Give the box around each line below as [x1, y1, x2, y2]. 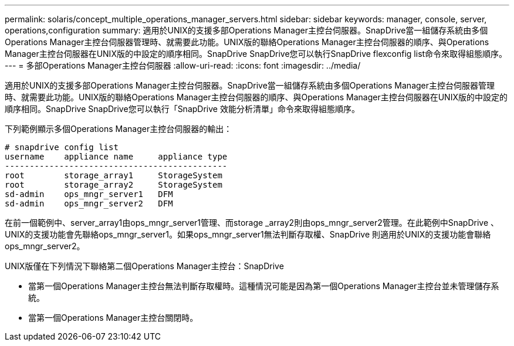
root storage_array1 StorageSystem [5, 171, 222, 180]
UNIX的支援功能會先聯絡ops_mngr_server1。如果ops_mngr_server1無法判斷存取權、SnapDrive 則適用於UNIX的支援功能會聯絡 [5, 229, 491, 239]
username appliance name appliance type [5, 152, 228, 161]
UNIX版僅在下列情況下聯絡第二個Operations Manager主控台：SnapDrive [5, 261, 284, 271]
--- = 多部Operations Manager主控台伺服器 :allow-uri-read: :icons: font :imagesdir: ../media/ [5, 60, 361, 70]
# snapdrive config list [5, 143, 119, 152]
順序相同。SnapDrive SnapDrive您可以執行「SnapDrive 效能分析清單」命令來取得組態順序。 [5, 104, 360, 114]
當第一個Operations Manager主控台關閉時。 [28, 313, 198, 323]
